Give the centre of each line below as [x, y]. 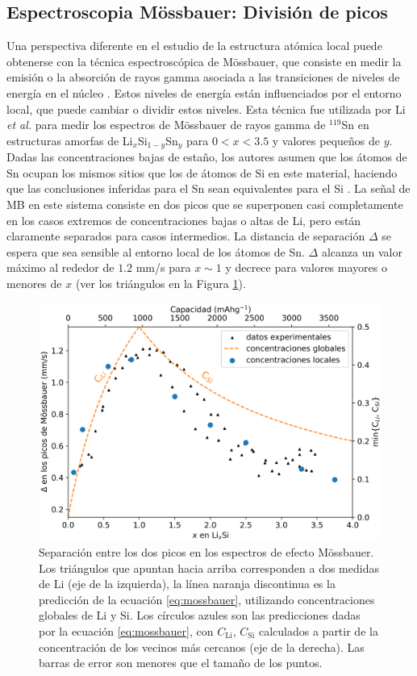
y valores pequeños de [326, 140]
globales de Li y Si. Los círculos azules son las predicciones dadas [200, 615]
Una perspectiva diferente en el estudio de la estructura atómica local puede [194, 46]
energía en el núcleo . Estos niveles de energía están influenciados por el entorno [204, 92]
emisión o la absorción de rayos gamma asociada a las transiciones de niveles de [203, 77]
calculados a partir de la [318, 630]
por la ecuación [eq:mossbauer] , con [126, 630]
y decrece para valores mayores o [306, 267]
